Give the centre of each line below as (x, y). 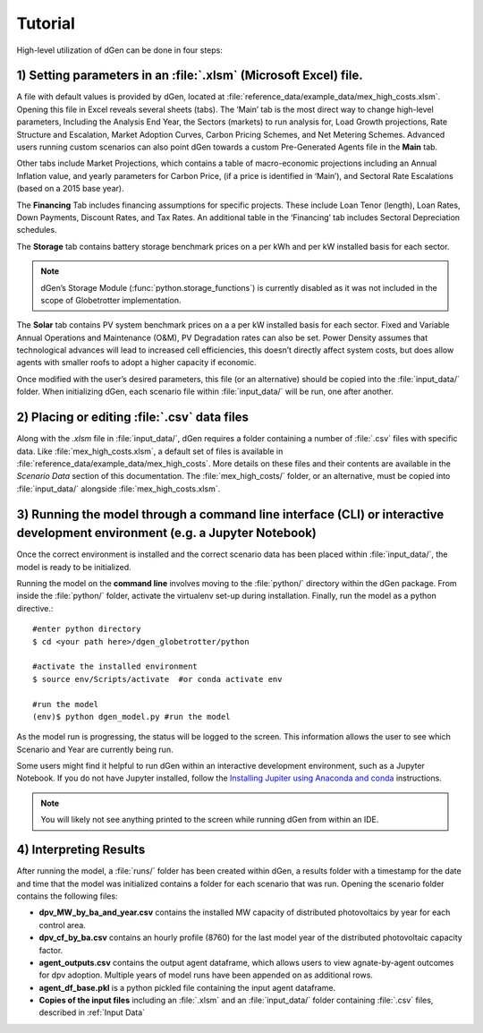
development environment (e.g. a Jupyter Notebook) (167, 533)
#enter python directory (87, 629)
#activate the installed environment (115, 666)
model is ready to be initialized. (74, 567)
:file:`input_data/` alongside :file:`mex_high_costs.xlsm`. (119, 489)
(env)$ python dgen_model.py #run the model (132, 717)
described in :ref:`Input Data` (92, 1012)
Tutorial (46, 23)
